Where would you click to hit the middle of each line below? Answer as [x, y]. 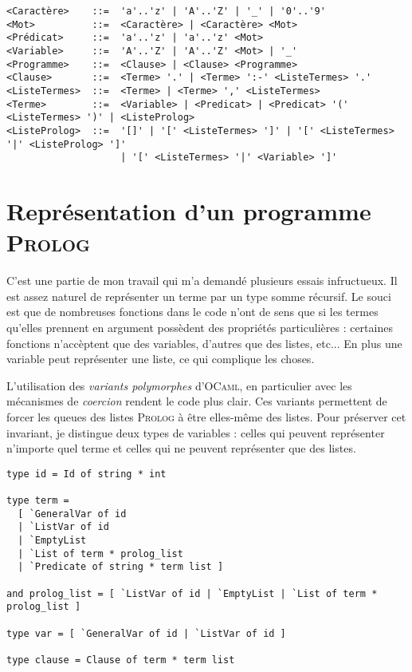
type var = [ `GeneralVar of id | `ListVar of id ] [146, 633]
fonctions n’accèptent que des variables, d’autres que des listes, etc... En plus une [204, 343]
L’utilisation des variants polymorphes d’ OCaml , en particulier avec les [179, 385]
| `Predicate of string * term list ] [121, 567]
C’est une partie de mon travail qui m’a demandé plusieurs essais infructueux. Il [202, 281]
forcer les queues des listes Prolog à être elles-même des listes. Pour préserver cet [206, 416]
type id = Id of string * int [86, 474]
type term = [38, 501]
